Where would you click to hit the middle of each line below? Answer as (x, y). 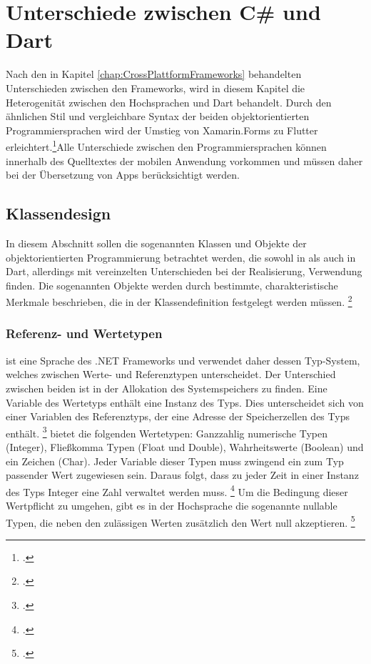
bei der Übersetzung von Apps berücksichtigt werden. (123, 175)
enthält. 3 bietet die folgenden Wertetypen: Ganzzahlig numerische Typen (167, 432)
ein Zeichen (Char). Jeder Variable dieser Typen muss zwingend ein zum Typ (175, 461)
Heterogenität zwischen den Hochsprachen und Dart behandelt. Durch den (169, 102)
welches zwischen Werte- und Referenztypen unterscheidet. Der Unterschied (171, 374)
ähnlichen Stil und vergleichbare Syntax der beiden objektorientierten (158, 116)
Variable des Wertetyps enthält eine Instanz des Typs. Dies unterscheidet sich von (185, 402)
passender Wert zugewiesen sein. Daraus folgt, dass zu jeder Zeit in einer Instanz (182, 475)
